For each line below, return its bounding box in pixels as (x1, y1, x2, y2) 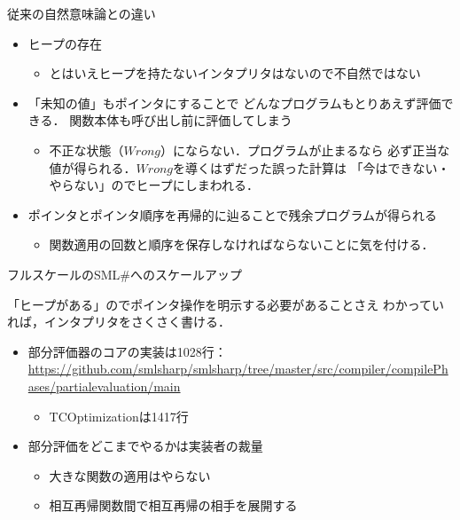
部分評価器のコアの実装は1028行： (27, 342, 227, 360)
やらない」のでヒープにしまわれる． (49, 176, 260, 194)
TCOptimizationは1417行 (49, 406, 189, 425)
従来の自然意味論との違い (7, 4, 156, 22)
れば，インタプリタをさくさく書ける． (7, 312, 230, 331)
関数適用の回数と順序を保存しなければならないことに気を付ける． (49, 235, 434, 254)
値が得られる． (49, 158, 136, 177)
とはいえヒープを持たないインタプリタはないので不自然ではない (49, 64, 421, 83)
